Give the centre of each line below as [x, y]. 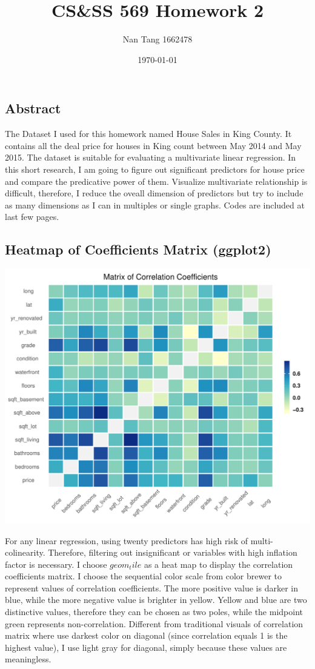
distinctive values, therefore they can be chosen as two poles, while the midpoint [154, 612]
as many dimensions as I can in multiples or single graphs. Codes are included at [155, 205]
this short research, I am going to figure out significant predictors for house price [155, 169]
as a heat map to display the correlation [218, 564]
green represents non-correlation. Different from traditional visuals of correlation [154, 623]
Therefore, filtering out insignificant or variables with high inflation [173, 552]
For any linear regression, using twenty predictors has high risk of [127, 540]
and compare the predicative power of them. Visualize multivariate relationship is [156, 181]
